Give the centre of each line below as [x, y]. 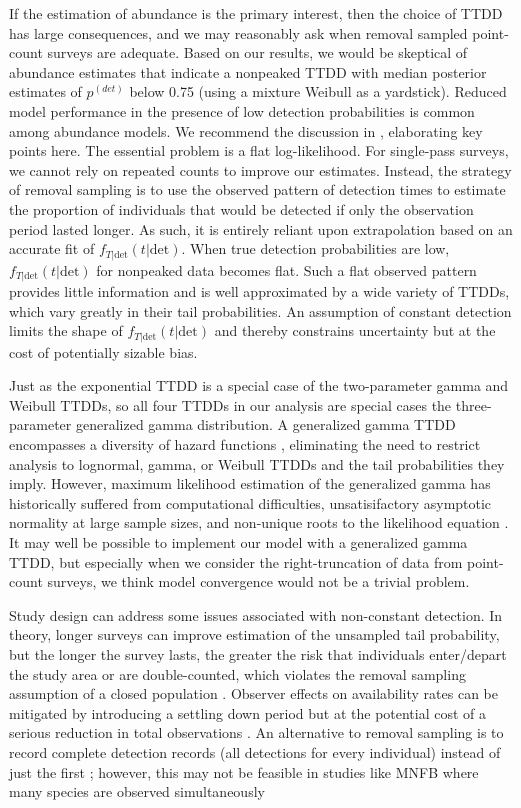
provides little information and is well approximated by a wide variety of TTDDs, [259, 291]
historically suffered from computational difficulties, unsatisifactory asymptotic [250, 502]
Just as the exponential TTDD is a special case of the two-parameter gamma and [259, 385]
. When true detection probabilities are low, [315, 248]
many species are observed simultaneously [137, 791]
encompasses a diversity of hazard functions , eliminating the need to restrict [245, 444]
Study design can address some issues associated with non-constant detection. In [256, 614]
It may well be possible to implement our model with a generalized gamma [238, 542]
